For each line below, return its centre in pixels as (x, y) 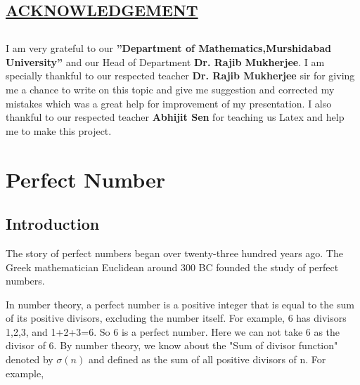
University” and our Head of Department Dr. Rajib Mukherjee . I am (165, 61)
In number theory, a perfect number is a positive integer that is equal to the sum (180, 304)
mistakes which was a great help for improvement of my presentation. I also (169, 103)
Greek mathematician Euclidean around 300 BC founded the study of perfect (172, 267)
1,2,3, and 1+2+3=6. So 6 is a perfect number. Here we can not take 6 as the (173, 331)
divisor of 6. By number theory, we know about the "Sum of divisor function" (172, 345)
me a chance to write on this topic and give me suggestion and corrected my (170, 89)
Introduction (53, 224)
